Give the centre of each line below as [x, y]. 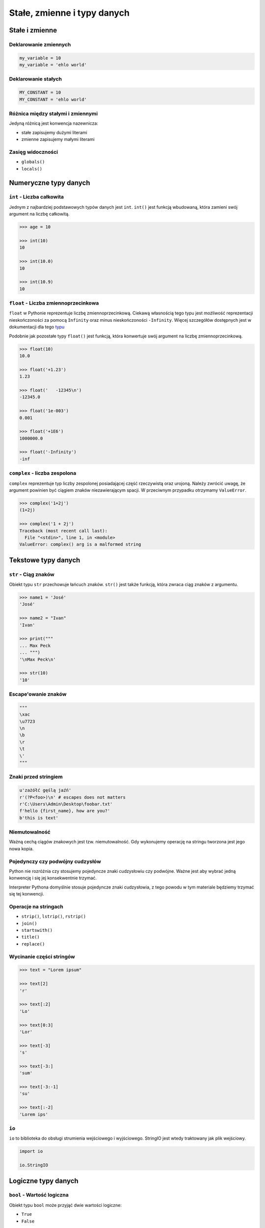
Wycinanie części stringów [42, 956]
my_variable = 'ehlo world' [53, 65]
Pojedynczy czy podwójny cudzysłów [55, 861]
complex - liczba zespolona [43, 473]
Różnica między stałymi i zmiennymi [53, 114]
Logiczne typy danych [44, 1181]
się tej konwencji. [26, 894]
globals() [33, 162]
